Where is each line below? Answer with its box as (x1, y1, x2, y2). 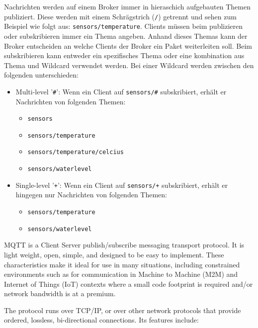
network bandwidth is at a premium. (4, 288, 116, 299)
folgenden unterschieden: (4, 70, 79, 80)
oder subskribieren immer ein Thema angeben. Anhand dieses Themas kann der (4, 30, 248, 41)
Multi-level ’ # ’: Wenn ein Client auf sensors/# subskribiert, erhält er (15, 86, 227, 96)
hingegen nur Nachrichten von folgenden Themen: (15, 189, 168, 200)
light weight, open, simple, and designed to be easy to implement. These (4, 249, 224, 259)
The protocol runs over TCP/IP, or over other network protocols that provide (4, 305, 241, 315)
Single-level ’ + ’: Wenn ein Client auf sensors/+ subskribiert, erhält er (15, 179, 228, 190)
